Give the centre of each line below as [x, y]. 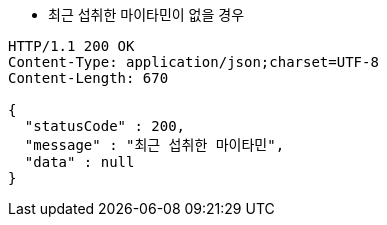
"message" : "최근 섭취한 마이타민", [154, 145]
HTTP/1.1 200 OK [71, 46]
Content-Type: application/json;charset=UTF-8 [193, 62]
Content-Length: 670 [88, 78]
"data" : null [79, 162]
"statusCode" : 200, [105, 126]
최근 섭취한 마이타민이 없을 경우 [146, 14]
